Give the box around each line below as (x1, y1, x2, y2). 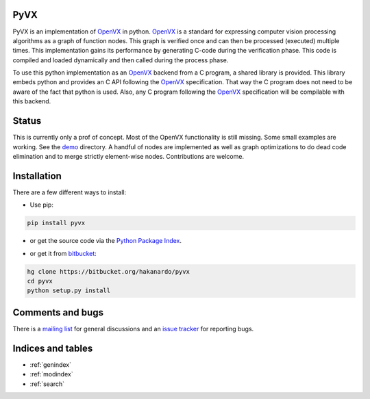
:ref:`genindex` (29, 360, 72, 369)
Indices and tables (12, 342, 93, 354)
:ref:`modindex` (29, 370, 73, 378)
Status (12, 115, 42, 127)
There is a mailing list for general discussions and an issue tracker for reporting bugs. (12, 324, 254, 333)
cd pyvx (27, 277, 53, 285)
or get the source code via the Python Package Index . (29, 237, 182, 245)
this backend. (12, 97, 51, 105)
